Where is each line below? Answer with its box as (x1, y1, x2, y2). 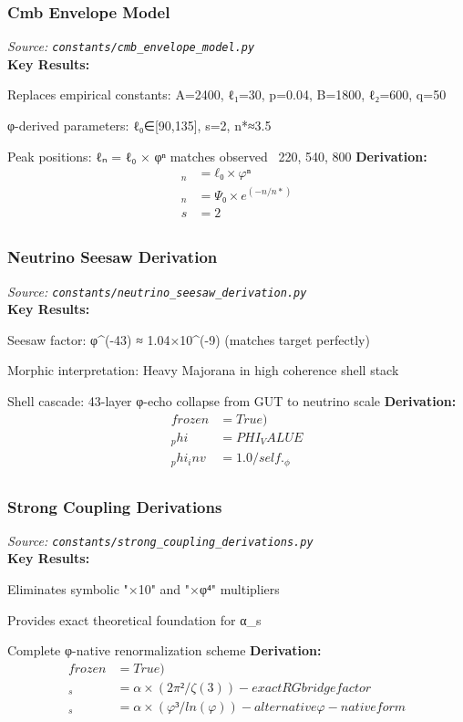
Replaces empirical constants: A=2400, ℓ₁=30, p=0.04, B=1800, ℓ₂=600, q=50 (7, 85, 447, 104)
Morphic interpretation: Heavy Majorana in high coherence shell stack (7, 361, 399, 380)
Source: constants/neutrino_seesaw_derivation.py (7, 281, 307, 300)
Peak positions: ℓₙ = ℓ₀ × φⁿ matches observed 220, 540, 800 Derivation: (7, 146, 427, 165)
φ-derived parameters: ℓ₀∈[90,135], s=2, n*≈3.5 (7, 116, 272, 135)
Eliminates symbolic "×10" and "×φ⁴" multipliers (7, 580, 280, 599)
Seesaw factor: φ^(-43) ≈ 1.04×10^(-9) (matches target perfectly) (7, 330, 370, 349)
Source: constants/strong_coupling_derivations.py (7, 530, 314, 549)
